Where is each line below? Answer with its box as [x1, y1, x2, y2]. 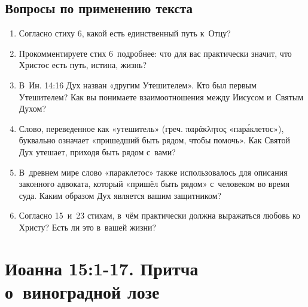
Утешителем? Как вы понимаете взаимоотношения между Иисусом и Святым [19, 90, 304, 103]
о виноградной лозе [5, 279, 160, 303]
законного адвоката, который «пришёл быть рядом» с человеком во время [19, 177, 289, 190]
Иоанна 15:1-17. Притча [5, 256, 199, 280]
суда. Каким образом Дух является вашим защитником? [19, 189, 222, 201]
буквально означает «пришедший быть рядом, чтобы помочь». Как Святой [19, 134, 290, 146]
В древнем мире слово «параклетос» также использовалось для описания [19, 165, 288, 178]
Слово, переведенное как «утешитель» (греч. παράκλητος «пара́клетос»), [19, 122, 284, 134]
